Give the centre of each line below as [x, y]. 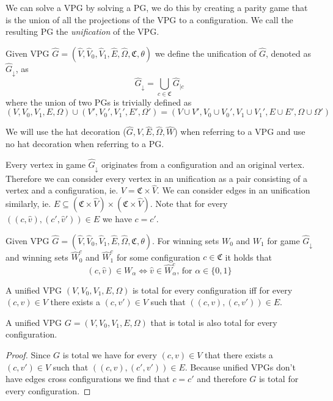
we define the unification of [206, 53]
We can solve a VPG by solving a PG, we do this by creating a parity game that [157, 7]
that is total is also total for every [214, 322]
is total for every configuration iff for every [212, 290]
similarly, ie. [28, 204]
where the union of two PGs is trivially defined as [99, 102]
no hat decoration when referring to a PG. [85, 143]
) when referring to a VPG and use [240, 132]
